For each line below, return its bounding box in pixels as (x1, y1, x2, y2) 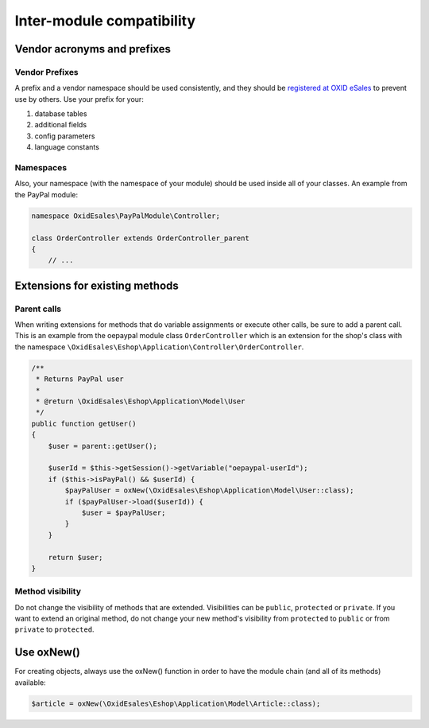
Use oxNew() (14, 645, 81, 660)
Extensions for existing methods (14, 278, 179, 292)
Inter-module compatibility (14, 12, 196, 29)
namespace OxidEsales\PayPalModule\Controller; (31, 211, 220, 220)
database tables (34, 109, 87, 119)
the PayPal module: (14, 189, 79, 199)
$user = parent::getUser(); (48, 442, 158, 450)
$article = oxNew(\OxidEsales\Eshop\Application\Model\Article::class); (31, 699, 321, 708)
